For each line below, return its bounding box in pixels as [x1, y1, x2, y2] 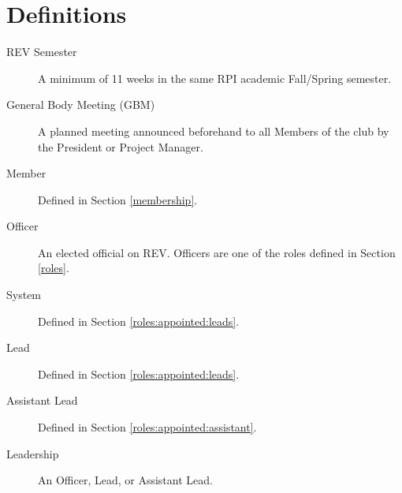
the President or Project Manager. [38, 138, 203, 155]
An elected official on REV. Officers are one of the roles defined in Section [38, 244, 396, 260]
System [6, 286, 42, 303]
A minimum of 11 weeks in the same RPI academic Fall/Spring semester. [38, 69, 392, 86]
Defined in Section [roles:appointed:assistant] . [38, 419, 257, 435]
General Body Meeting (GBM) [6, 96, 155, 113]
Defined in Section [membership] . [38, 191, 198, 207]
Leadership [6, 445, 59, 461]
